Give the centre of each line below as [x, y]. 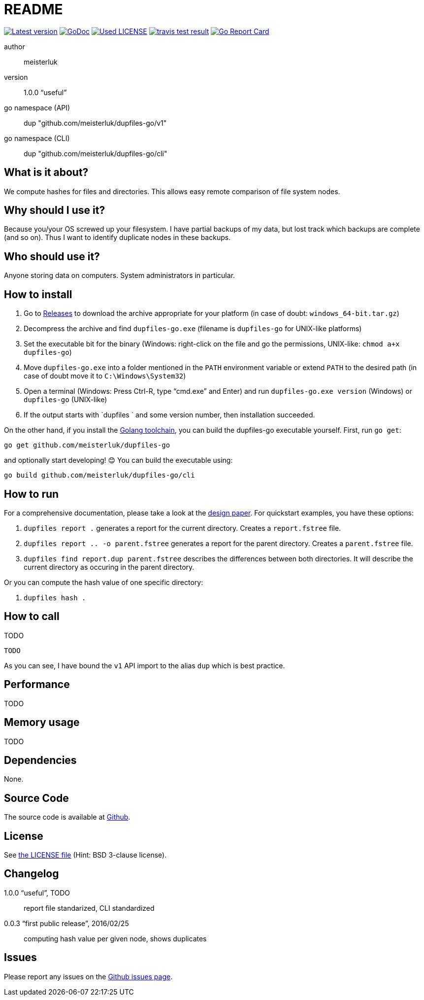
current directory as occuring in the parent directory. [109, 567]
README [33, 9]
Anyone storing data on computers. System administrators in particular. [120, 276]
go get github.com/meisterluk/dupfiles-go [87, 445]
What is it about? [46, 172]
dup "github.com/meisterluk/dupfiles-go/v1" [95, 123]
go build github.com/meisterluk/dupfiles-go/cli [99, 475]
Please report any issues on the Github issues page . [88, 976]
